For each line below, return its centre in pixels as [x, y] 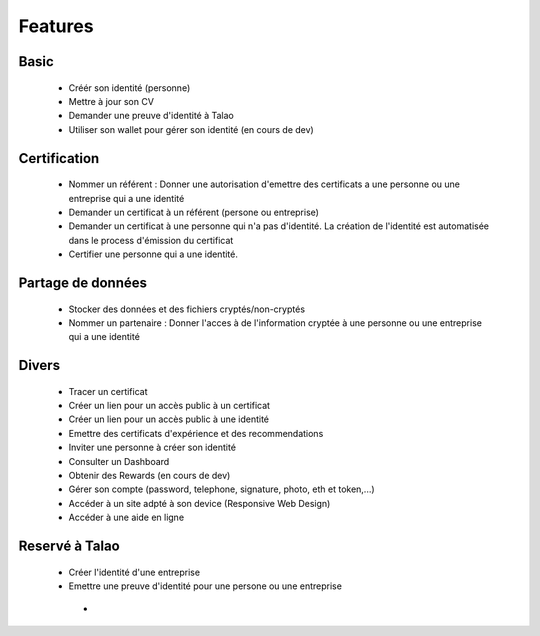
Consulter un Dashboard [119, 461]
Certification [59, 158]
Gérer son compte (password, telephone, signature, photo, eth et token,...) [221, 489]
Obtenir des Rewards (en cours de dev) [149, 476]
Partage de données [82, 282]
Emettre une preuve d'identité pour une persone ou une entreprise [205, 586]
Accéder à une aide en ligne [126, 517]
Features [56, 26]
